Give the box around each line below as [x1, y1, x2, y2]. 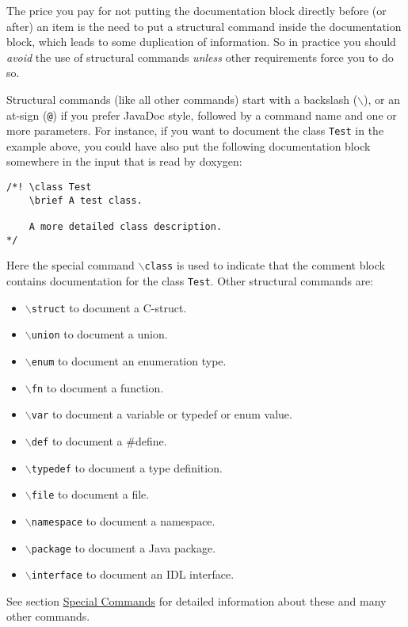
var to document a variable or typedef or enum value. [31, 406, 292, 422]
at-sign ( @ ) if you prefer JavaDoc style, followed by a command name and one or [6, 106, 397, 123]
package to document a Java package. [31, 539, 216, 556]
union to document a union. [31, 326, 168, 342]
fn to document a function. [31, 379, 164, 396]
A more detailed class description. [29, 221, 223, 233]
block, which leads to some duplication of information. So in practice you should [6, 33, 396, 50]
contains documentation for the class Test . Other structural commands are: [6, 273, 374, 289]
